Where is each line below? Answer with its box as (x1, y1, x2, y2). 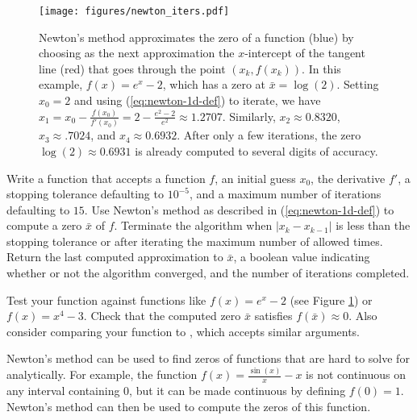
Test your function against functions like (6, 291, 206, 308)
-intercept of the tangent (244, 44, 365, 61)
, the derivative (311, 169, 386, 186)
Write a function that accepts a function (6, 169, 206, 186)
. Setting (336, 76, 379, 93)
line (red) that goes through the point (39, 60, 226, 77)
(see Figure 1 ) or (290, 291, 373, 308)
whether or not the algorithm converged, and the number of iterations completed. (6, 264, 410, 281)
